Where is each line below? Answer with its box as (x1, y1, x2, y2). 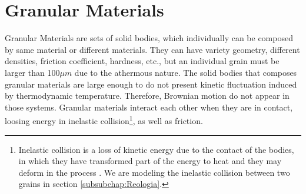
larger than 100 (5, 66, 60, 78)
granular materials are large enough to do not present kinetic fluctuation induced (5, 78, 297, 90)
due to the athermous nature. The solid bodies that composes (74, 66, 297, 78)
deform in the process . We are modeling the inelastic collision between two (18, 166, 290, 178)
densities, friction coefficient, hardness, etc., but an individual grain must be (5, 55, 280, 67)
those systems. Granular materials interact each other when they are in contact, (5, 101, 293, 113)
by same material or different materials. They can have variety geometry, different (5, 43, 300, 55)
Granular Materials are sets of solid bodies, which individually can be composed (5, 32, 293, 44)
